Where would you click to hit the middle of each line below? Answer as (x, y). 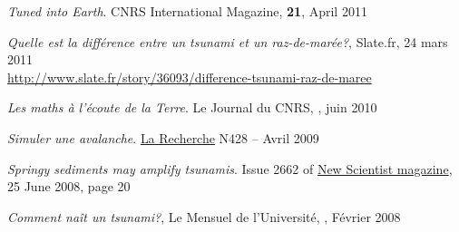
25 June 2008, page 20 (69, 186)
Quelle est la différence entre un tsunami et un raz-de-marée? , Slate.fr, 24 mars (228, 41)
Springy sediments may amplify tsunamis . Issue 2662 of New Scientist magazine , (230, 168)
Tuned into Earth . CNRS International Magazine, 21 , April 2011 (187, 11)
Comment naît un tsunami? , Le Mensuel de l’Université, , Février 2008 (204, 216)
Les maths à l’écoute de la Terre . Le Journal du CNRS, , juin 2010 (192, 107)
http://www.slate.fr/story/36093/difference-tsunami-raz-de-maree (190, 77)
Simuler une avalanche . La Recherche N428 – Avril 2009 (163, 137)
